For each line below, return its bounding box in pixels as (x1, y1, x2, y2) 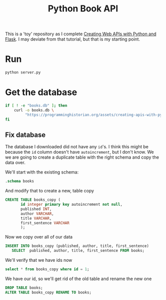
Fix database (5, 130, 46, 139)
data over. (5, 160, 26, 166)
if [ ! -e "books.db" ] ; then (5, 103, 68, 108)
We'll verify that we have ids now (5, 257, 73, 263)
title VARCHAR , (20, 216, 52, 221)
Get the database (5, 87, 78, 98)
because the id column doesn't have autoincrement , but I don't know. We (5, 149, 154, 155)
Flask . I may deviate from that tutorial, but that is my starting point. (5, 36, 140, 42)
